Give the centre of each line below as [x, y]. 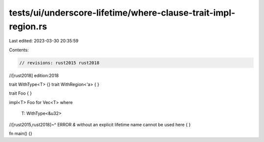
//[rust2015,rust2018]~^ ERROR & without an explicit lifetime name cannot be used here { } [100, 124]
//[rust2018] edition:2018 [34, 75]
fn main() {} [21, 134]
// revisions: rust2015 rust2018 [59, 63]
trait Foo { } [20, 93]
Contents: [19, 50]
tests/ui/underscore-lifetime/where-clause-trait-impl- [122, 13]
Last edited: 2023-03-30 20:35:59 [44, 41]
